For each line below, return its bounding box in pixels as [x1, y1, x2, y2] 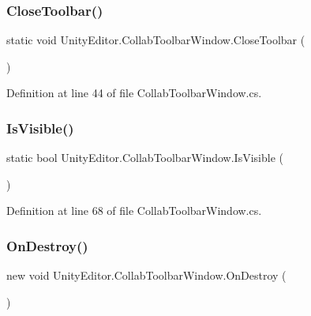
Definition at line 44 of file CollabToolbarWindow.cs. [6, 85, 262, 101]
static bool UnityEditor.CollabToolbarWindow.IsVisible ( [6, 149, 283, 166]
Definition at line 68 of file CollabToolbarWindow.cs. [6, 202, 262, 219]
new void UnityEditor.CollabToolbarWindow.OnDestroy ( [6, 267, 287, 284]
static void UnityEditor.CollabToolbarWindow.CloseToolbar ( [6, 32, 305, 48]
